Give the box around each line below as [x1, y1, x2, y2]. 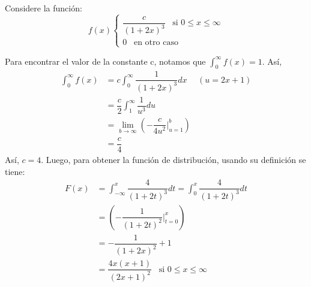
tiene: [5, 165, 25, 177]
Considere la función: [5, 2, 82, 14]
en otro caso [133, 38, 178, 47]
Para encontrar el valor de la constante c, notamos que [5, 55, 206, 67]
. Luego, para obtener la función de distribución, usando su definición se [41, 153, 306, 166]
